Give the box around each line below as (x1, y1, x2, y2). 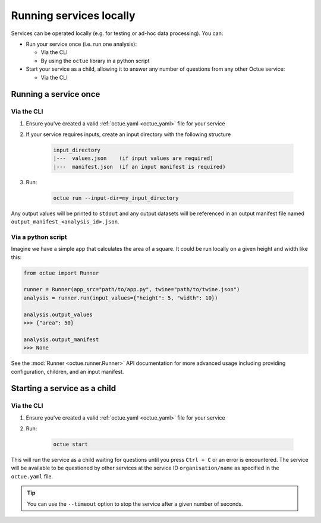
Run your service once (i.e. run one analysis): (26, 40, 137, 48)
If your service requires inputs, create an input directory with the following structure (26, 131, 231, 138)
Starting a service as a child (11, 383, 116, 393)
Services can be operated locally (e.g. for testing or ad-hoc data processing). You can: (11, 30, 224, 37)
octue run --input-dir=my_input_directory (53, 194, 179, 201)
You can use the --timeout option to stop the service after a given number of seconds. (27, 500, 243, 508)
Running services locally (11, 9, 136, 22)
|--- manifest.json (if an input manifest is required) (53, 163, 226, 170)
